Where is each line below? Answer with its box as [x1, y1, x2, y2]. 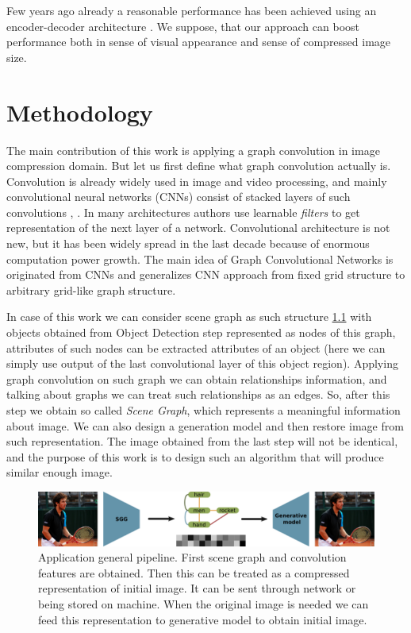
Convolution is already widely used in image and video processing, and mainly [6, 172, 387, 189]
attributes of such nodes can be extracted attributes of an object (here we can [6, 339, 386, 356]
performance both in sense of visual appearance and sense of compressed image [6, 33, 391, 50]
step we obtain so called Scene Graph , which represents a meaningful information [6, 402, 401, 418]
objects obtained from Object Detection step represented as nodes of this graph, [6, 324, 396, 341]
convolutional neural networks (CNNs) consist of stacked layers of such [6, 188, 351, 205]
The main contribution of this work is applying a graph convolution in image [6, 141, 380, 158]
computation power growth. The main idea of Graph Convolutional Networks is [6, 250, 394, 267]
